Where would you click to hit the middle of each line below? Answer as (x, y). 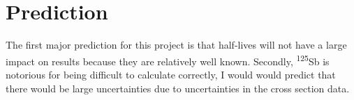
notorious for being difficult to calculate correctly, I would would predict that (171, 74)
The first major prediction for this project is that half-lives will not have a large (176, 45)
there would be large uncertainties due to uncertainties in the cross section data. (178, 88)
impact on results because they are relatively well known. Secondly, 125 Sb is (168, 60)
